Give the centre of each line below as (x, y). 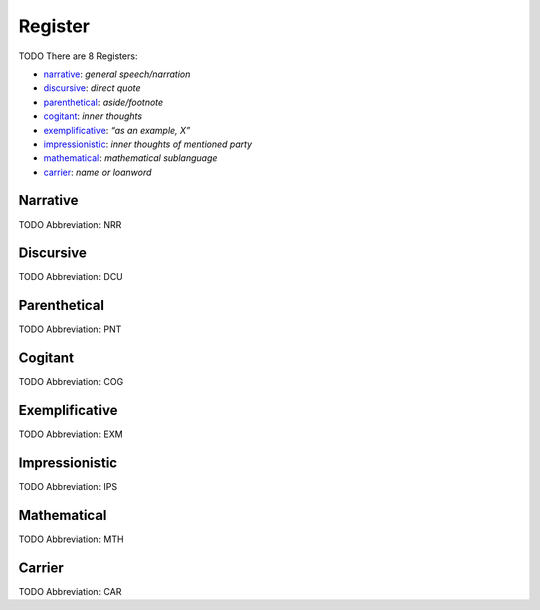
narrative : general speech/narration (117, 74)
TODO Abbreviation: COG (71, 382)
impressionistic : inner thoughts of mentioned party (148, 144)
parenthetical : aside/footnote (103, 102)
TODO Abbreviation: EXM (71, 434)
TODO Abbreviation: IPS (68, 487)
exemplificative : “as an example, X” (117, 130)
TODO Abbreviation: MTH (71, 539)
